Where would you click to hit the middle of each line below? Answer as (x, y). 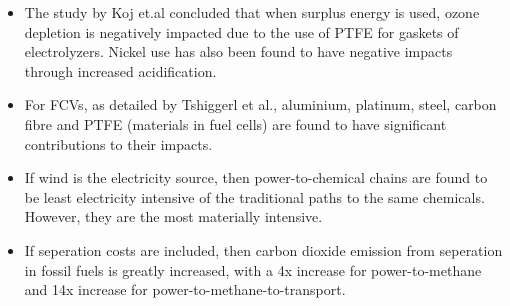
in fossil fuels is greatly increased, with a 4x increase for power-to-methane (253, 269)
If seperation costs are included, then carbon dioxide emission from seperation (263, 249)
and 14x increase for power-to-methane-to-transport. (185, 289)
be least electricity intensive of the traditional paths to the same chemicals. (254, 196)
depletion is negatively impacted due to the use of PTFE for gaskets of (241, 31)
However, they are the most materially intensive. (173, 216)
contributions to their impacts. (118, 143)
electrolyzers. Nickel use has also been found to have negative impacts (238, 51)
